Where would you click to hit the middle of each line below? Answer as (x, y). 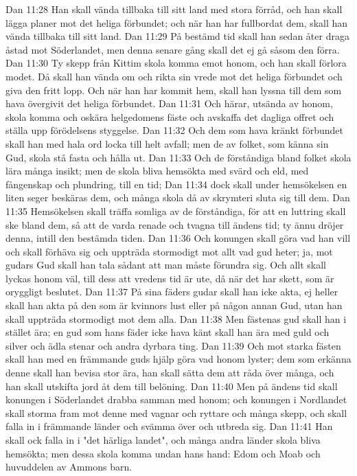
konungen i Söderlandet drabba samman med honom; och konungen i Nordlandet (176, 399)
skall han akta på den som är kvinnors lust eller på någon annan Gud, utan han (174, 305)
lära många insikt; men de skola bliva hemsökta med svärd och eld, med (157, 171)
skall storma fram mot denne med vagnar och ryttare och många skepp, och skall (176, 412)
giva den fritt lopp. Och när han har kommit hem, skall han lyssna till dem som (174, 90)
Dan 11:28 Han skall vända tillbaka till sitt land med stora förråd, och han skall (174, 9)
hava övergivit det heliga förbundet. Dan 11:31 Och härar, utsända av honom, (169, 103)
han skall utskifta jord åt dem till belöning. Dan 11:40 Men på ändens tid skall (172, 386)
